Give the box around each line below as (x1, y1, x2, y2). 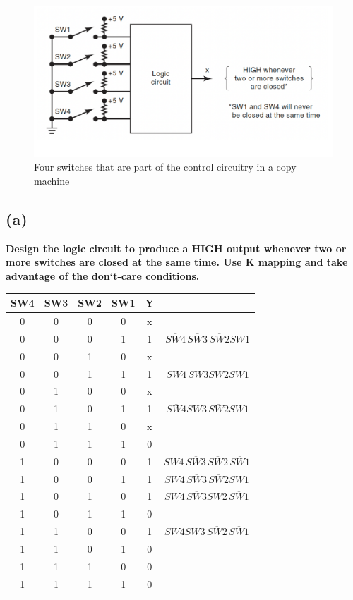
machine (34, 173, 70, 188)
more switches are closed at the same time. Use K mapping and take (6, 255, 348, 269)
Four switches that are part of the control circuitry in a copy (34, 159, 297, 174)
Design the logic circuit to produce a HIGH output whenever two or (6, 240, 347, 255)
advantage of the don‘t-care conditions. (6, 269, 200, 283)
